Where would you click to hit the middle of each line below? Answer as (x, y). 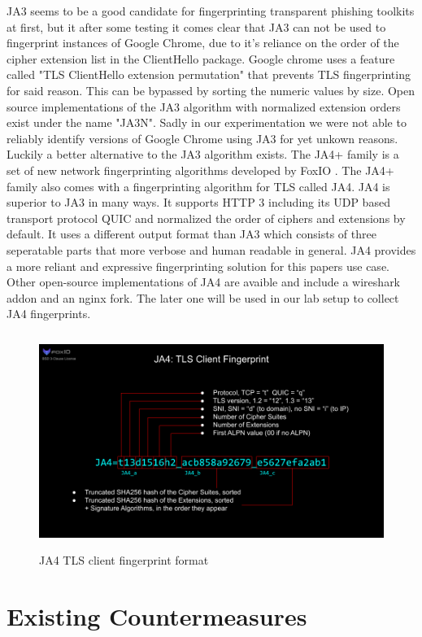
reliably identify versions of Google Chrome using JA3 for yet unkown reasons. (202, 138)
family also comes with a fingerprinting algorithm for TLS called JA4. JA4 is (198, 186)
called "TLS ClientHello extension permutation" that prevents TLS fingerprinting (209, 74)
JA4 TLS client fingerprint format (124, 560)
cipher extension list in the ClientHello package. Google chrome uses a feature (201, 58)
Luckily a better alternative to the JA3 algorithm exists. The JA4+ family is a (203, 154)
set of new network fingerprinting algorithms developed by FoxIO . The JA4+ (200, 170)
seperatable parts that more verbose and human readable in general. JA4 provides (211, 249)
